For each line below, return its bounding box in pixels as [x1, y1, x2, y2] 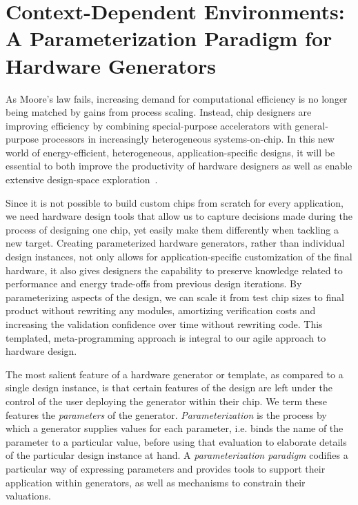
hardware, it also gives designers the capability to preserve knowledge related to [6, 262, 343, 277]
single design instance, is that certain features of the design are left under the [6, 380, 332, 395]
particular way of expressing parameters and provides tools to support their [6, 461, 326, 475]
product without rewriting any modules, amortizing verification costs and [6, 303, 316, 318]
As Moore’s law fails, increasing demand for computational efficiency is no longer [6, 91, 348, 105]
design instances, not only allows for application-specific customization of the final [6, 249, 352, 264]
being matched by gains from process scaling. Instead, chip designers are [6, 105, 312, 119]
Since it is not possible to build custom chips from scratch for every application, [6, 195, 344, 209]
